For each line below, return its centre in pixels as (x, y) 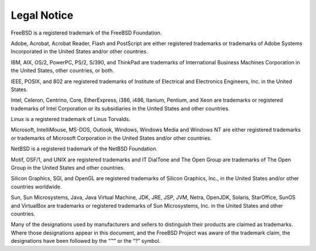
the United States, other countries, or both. (62, 71)
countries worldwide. (36, 187)
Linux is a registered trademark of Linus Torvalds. (71, 119)
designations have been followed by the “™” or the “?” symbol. (86, 241)
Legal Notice (42, 15)
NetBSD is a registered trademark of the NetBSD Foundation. (84, 149)
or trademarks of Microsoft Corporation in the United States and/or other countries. (111, 138)
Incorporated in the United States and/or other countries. (80, 51)
